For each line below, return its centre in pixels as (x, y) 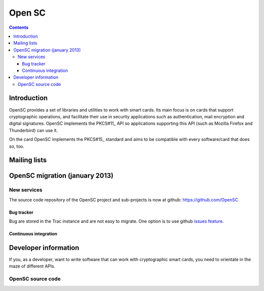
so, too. (17, 146)
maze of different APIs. (32, 266)
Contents (19, 27)
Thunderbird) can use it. (33, 130)
